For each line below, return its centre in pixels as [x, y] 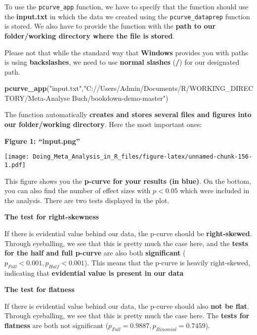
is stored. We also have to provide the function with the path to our [110, 26]
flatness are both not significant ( [57, 325]
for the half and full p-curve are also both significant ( [95, 253]
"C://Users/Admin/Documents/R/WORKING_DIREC [169, 88]
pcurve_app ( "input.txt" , [44, 88]
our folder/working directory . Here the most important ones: [103, 124]
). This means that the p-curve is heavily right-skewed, [167, 262]
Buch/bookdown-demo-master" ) [120, 98]
